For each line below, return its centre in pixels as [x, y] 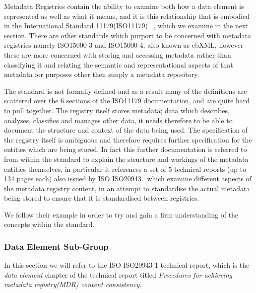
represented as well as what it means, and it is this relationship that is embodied [127, 16]
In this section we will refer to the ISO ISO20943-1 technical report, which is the [127, 265]
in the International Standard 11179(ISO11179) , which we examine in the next [126, 26]
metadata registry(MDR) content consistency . [73, 284]
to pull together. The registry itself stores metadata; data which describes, [117, 110]
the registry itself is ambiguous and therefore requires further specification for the [128, 139]
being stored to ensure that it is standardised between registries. [102, 198]
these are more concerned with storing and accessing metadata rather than [118, 54]
